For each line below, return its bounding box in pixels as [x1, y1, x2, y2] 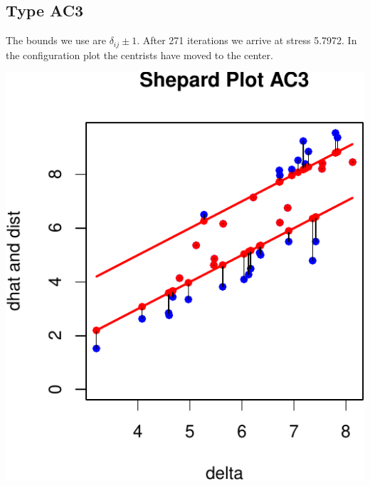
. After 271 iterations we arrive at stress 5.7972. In [137, 33, 357, 48]
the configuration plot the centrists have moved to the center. [6, 47, 273, 62]
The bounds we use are [6, 33, 106, 48]
